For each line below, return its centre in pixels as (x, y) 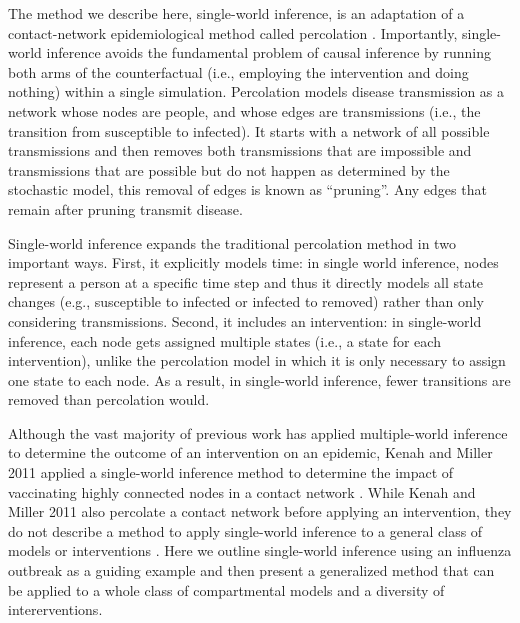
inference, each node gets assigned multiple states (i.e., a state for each (224, 340)
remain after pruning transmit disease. (125, 208)
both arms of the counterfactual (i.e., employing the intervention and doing (238, 71)
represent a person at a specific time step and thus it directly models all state (246, 281)
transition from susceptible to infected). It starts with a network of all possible (249, 130)
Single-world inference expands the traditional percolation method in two (232, 242)
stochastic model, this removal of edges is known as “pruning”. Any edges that (247, 189)
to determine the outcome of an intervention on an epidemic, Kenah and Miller (250, 452)
